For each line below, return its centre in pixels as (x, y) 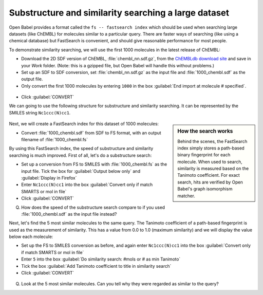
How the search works (205, 131)
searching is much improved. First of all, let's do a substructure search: (80, 155)
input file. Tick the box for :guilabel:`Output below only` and (81, 171)
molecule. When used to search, (210, 162)
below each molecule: (31, 237)
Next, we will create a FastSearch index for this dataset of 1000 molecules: (84, 124)
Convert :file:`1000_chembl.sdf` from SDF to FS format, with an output (91, 133)
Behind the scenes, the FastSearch (213, 141)
